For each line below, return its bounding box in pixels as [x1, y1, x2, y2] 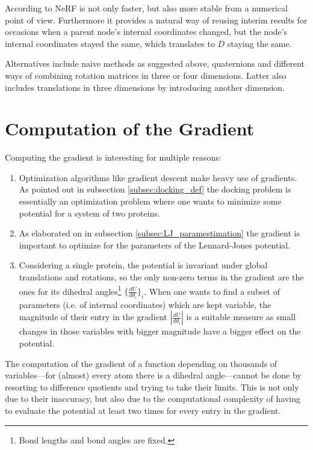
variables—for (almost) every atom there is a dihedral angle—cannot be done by [5, 369, 302, 381]
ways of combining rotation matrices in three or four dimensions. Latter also [5, 69, 287, 81]
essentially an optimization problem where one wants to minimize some [19, 195, 282, 208]
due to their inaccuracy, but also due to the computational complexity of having [5, 392, 300, 405]
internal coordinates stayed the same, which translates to [5, 37, 215, 49]
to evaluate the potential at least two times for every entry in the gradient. [5, 404, 281, 416]
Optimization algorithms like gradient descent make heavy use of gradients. [19, 171, 297, 183]
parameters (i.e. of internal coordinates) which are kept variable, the [19, 298, 271, 310]
